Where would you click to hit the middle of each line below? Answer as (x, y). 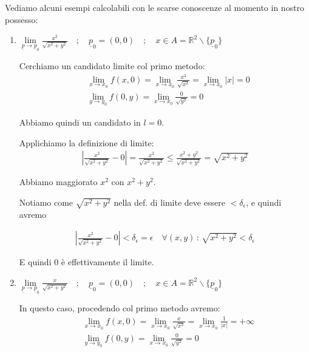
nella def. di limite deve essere (169, 202)
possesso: (22, 19)
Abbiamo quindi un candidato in (80, 122)
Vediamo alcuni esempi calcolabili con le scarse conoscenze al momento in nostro (155, 7)
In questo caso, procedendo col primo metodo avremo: (120, 308)
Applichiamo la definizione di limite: (87, 142)
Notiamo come (46, 202)
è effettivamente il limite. (107, 262)
